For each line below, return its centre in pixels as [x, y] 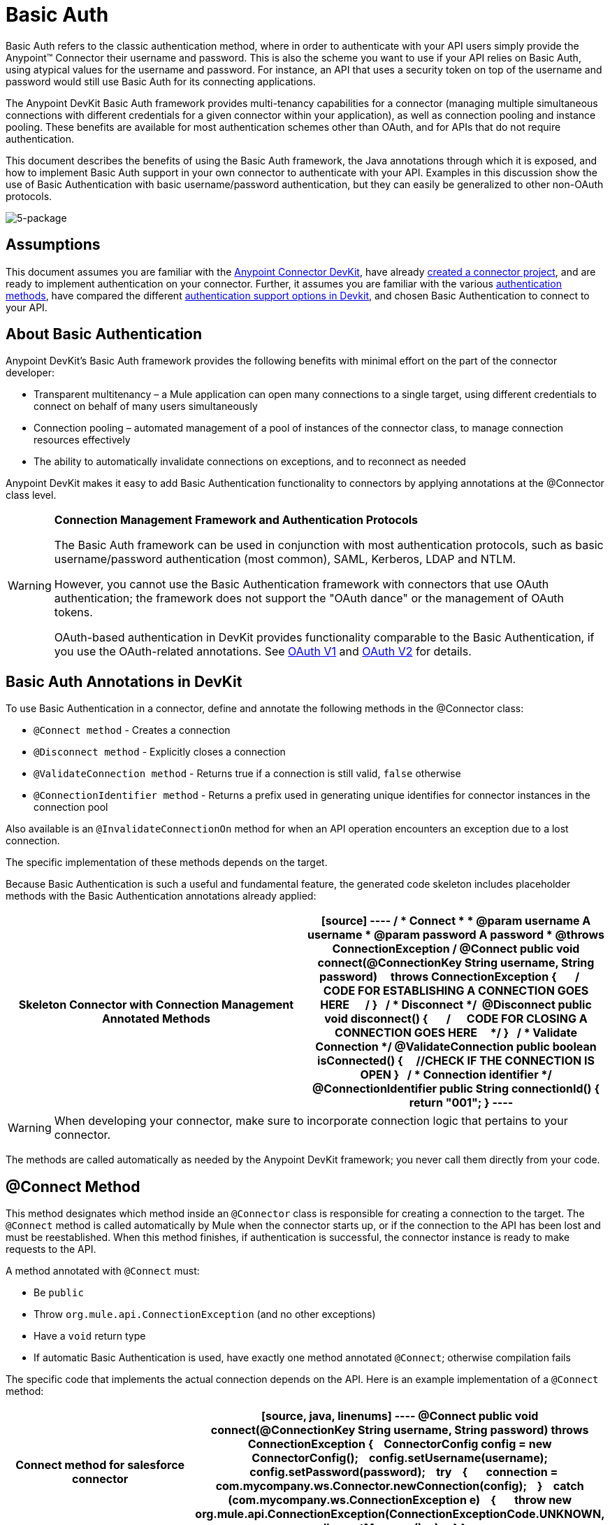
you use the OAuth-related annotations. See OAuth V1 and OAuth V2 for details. [263, 652]
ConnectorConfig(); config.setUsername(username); [400, 1458]
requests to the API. [51, 1249]
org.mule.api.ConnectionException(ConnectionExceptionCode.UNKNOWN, [400, 1514]
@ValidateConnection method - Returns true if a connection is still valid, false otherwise [247, 774]
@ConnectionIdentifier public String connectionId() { [456, 1089]
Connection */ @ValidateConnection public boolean [456, 1047]
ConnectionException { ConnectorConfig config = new [400, 1444]
